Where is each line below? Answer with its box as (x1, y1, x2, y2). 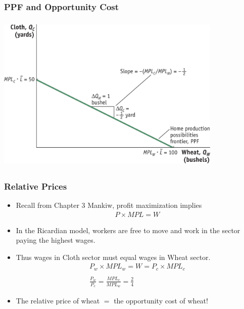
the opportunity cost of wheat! (114, 295, 208, 305)
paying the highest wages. (16, 235, 95, 245)
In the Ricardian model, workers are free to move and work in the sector (16, 225, 240, 235)
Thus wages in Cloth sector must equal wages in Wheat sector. (16, 251, 211, 262)
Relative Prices (4, 180, 67, 192)
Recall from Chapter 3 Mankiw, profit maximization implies (16, 200, 202, 210)
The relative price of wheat (16, 295, 100, 305)
